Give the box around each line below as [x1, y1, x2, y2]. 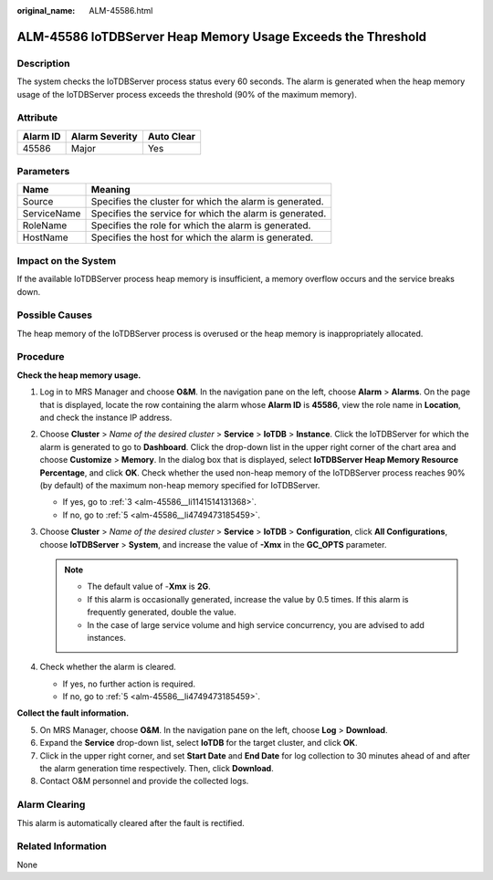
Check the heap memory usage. [16, 370, 142, 381]
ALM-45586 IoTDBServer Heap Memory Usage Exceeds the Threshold [16, 28, 427, 45]
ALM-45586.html [89, 5, 153, 16]
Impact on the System [16, 254, 117, 267]
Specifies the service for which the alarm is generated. [90, 207, 327, 220]
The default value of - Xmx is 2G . [87, 581, 212, 592]
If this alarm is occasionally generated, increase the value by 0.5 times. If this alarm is [87, 593, 409, 604]
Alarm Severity [70, 130, 138, 142]
